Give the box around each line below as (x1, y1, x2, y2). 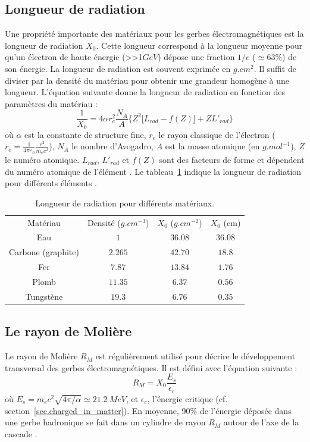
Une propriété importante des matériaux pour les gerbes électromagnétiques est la (5, 27, 304, 40)
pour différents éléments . (5, 177, 98, 189)
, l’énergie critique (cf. (147, 392, 228, 405)
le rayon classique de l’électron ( (158, 128, 275, 140)
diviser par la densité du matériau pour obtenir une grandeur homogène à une (5, 74, 290, 86)
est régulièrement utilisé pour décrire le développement (95, 350, 296, 362)
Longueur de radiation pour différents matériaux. (35, 196, 215, 209)
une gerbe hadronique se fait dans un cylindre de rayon (5, 416, 206, 428)
